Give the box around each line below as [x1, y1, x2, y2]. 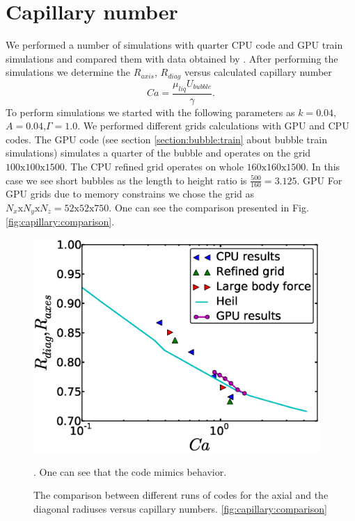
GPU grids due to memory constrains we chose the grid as [6, 186, 255, 201]
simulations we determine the [6, 65, 131, 79]
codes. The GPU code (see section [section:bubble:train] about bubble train [6, 131, 327, 146]
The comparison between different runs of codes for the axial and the [33, 488, 329, 502]
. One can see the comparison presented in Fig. [109, 200, 309, 214]
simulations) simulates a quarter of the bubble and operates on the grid [6, 145, 311, 160]
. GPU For [297, 173, 342, 187]
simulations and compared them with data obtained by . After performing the [6, 51, 338, 65]
